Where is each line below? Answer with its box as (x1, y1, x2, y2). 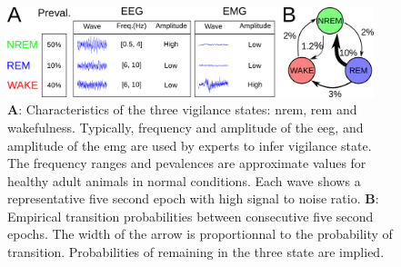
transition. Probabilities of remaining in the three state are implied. (7, 242, 385, 262)
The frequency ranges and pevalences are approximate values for (7, 153, 366, 173)
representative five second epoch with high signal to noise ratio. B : (7, 189, 379, 208)
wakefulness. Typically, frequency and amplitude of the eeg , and (7, 117, 364, 136)
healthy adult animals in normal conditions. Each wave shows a (7, 171, 361, 190)
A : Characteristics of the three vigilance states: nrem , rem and (7, 100, 357, 119)
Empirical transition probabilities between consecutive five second (7, 206, 374, 225)
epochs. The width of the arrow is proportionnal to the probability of (7, 224, 393, 243)
